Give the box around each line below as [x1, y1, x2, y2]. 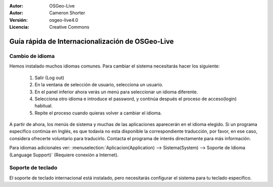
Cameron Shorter [49, 10, 85, 16]
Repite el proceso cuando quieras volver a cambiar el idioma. [34, 110, 162, 116]
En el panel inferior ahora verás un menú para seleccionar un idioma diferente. [34, 89, 198, 95]
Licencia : [9, 24, 29, 30]
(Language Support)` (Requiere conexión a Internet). [9, 152, 119, 158]
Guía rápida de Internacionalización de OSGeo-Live [9, 37, 174, 45]
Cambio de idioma [9, 52, 55, 59]
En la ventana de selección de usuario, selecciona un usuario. [34, 82, 164, 88]
